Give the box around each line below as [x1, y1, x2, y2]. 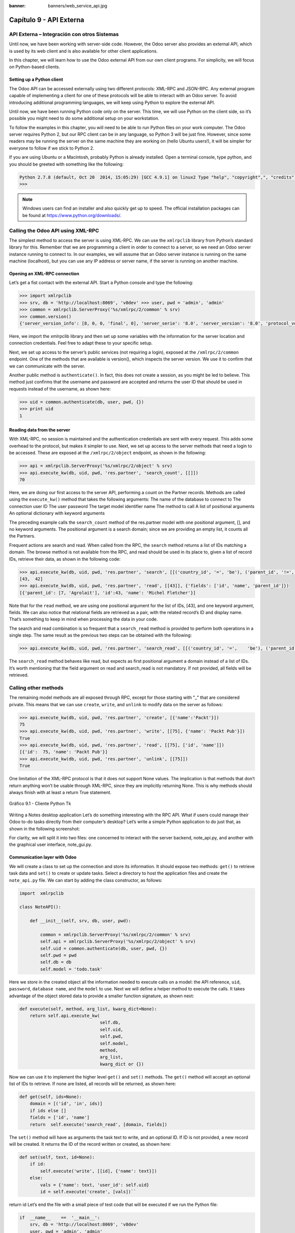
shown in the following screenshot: [9, 826, 80, 832]
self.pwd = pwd [40, 952, 77, 958]
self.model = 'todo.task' [40, 966, 103, 972]
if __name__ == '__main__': [19, 1215, 100, 1220]
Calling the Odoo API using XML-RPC [9, 227, 99, 234]
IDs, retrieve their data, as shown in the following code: [9, 556, 121, 562]
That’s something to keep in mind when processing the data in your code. [9, 616, 158, 622]
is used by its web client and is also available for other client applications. [9, 48, 158, 54]
